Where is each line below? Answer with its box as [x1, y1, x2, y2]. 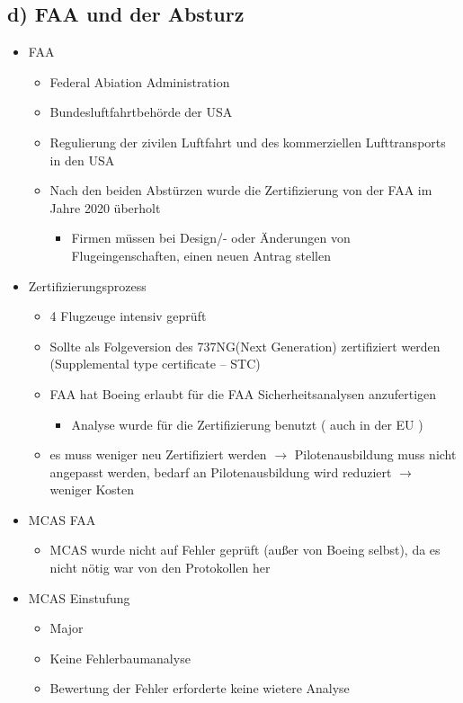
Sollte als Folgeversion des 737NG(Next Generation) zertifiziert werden [49, 336, 441, 355]
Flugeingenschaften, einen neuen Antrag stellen [71, 245, 331, 264]
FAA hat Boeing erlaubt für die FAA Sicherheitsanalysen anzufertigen [49, 384, 437, 403]
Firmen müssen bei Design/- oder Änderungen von [71, 228, 351, 247]
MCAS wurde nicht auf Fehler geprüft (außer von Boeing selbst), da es [49, 540, 441, 559]
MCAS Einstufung [28, 588, 130, 607]
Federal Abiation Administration [49, 72, 230, 91]
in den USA [49, 150, 115, 169]
